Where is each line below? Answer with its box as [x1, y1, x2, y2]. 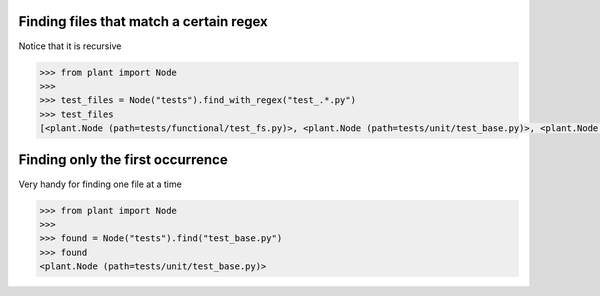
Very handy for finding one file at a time [18, 178, 182, 190]
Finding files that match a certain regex [18, 13, 269, 30]
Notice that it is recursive [18, 40, 122, 52]
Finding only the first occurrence [18, 151, 229, 169]
